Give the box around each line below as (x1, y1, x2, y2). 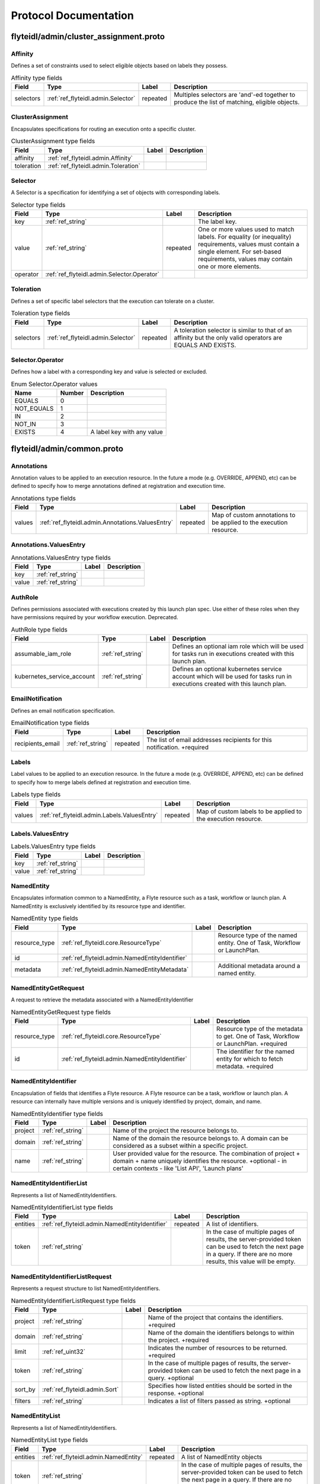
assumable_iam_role (14, 650, 72, 658)
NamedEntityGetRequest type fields (11, 1008, 111, 1016)
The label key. (197, 217, 237, 226)
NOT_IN (14, 420, 37, 429)
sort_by (14, 1385, 36, 1393)
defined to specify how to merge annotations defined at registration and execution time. (11, 483, 226, 490)
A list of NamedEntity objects (181, 1453, 263, 1461)
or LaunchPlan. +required (216, 1039, 287, 1048)
